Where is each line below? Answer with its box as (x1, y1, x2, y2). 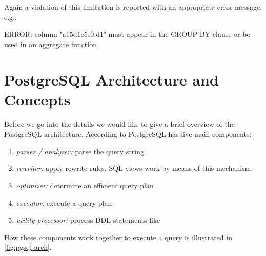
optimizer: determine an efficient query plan (16, 180, 154, 191)
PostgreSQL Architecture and (4, 69, 219, 90)
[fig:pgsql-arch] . (4, 242, 52, 252)
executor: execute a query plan (16, 197, 112, 208)
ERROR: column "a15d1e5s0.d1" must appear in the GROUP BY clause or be (4, 29, 250, 39)
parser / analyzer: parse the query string (16, 145, 144, 156)
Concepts (4, 89, 71, 110)
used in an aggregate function (4, 38, 97, 49)
